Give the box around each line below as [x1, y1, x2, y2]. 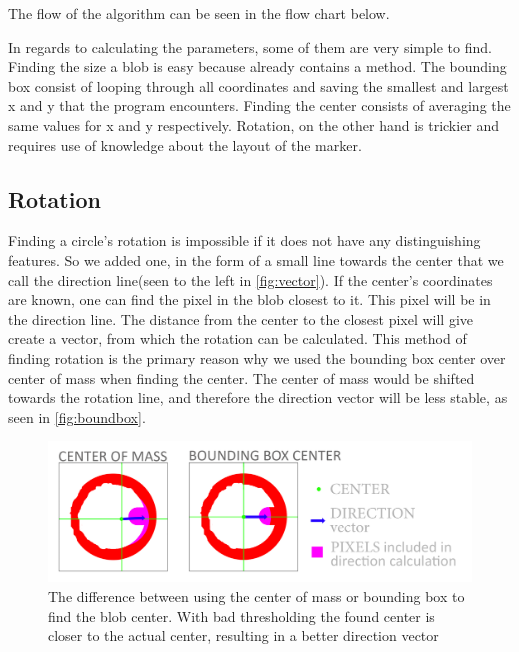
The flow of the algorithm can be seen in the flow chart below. [8, 3, 390, 23]
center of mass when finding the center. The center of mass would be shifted [8, 367, 475, 388]
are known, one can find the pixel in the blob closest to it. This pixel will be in [8, 289, 491, 310]
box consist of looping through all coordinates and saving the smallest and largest [8, 75, 509, 96]
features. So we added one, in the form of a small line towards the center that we [8, 249, 504, 270]
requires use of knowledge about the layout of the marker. [8, 134, 362, 155]
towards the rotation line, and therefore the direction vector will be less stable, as [8, 387, 508, 408]
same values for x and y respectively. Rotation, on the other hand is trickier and [8, 114, 500, 135]
